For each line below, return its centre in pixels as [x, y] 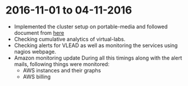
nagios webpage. [35, 51]
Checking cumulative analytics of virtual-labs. [70, 39]
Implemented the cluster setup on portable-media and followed [91, 27]
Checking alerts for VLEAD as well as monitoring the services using [96, 45]
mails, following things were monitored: [62, 64]
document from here [39, 32]
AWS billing [37, 77]
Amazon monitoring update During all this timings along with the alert [98, 58]
